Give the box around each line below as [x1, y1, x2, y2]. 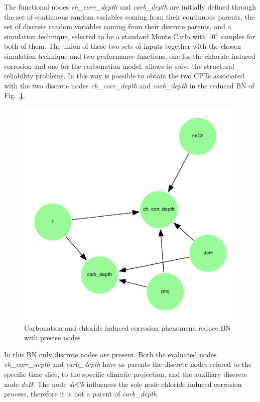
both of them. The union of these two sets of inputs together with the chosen [4, 41, 241, 51]
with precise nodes [24, 332, 81, 343]
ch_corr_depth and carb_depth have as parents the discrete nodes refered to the [4, 359, 252, 369]
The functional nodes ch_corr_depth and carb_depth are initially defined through [4, 2, 256, 12]
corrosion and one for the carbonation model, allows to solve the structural [4, 60, 234, 71]
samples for [220, 31, 255, 41]
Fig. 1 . [4, 90, 25, 100]
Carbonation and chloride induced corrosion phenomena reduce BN [24, 322, 231, 333]
